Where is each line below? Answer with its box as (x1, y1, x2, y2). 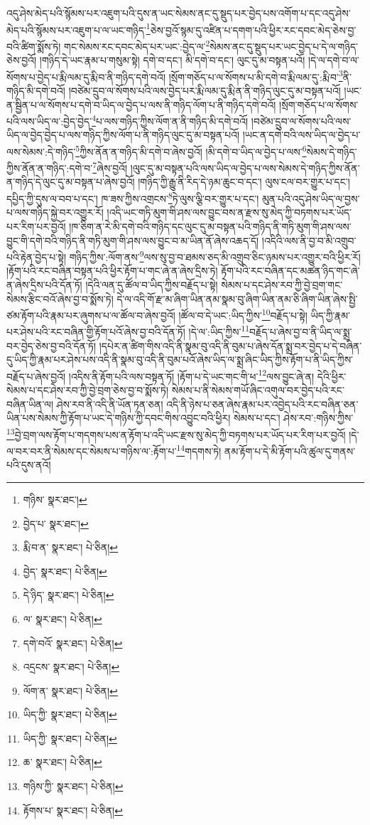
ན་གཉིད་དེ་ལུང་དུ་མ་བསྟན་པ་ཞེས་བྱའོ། (6, 174, 135, 189)
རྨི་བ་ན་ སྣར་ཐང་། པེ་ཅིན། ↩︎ (23, 540, 119, 555)
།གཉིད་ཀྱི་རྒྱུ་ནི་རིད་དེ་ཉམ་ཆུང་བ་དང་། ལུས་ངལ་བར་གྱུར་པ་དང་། (138, 174, 350, 189)
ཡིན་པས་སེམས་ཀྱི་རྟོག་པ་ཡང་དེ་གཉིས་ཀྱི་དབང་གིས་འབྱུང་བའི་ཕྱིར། (6, 410, 231, 425)
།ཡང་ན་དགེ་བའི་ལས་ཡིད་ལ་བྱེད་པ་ (242, 127, 361, 142)
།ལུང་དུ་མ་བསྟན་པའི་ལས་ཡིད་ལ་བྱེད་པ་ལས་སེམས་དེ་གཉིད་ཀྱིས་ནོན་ (130, 160, 360, 175)
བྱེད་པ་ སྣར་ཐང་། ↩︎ (23, 516, 89, 531)
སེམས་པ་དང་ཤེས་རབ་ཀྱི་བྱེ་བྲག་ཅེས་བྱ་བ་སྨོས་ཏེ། (6, 383, 169, 398)
